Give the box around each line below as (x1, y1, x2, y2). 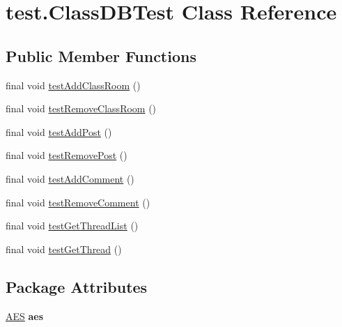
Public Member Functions (6, 45, 196, 66)
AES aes (6, 308, 44, 323)
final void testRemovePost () (6, 148, 127, 162)
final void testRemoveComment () (6, 195, 150, 209)
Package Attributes (6, 275, 148, 297)
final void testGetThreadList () (6, 218, 139, 233)
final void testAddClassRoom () (6, 77, 141, 92)
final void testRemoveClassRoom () (6, 101, 157, 116)
